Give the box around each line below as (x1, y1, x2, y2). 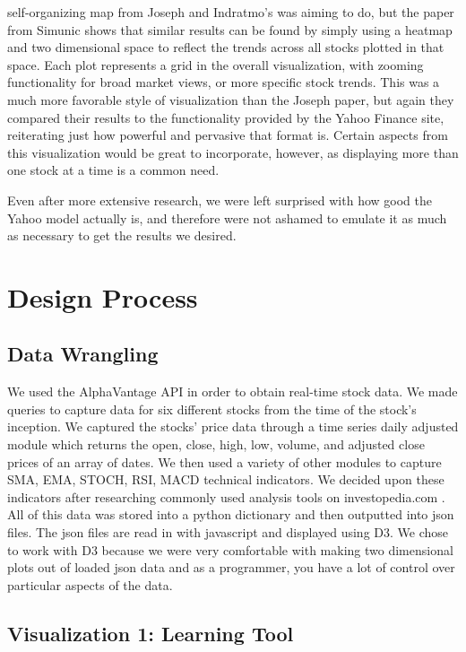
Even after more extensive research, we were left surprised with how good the (7, 190, 432, 209)
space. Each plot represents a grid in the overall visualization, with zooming (7, 55, 424, 74)
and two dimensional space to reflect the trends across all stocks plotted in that (7, 38, 444, 57)
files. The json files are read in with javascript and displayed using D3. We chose (7, 523, 448, 542)
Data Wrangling (7, 340, 159, 368)
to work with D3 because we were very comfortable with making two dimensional (7, 540, 453, 559)
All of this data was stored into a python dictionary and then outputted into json (7, 505, 454, 524)
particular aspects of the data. (7, 575, 173, 594)
